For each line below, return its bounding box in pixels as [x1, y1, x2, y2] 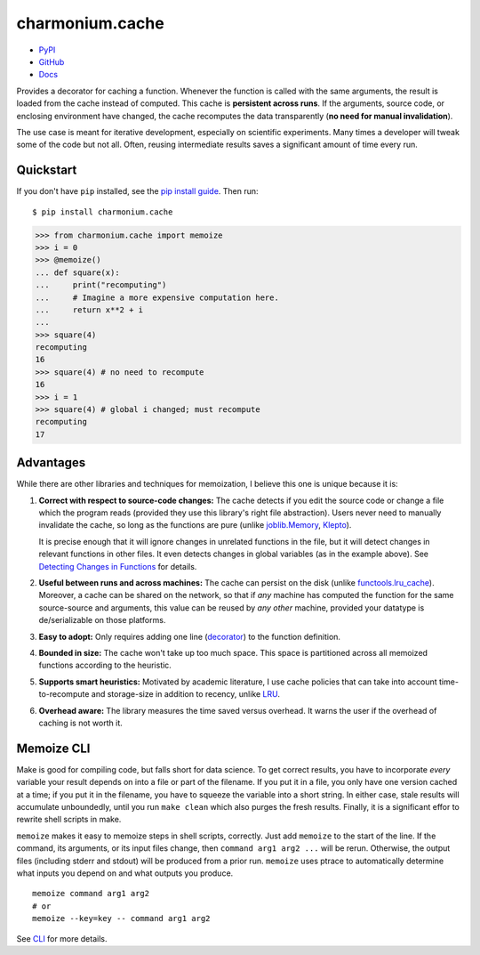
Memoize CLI [16, 741, 91, 756]
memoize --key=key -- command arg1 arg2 [32, 913, 211, 924]
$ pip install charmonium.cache [32, 206, 173, 217]
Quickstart [16, 163, 77, 178]
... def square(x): [35, 267, 120, 278]
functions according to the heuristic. [38, 660, 172, 671]
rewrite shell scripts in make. [16, 814, 122, 825]
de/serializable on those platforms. [38, 615, 166, 626]
